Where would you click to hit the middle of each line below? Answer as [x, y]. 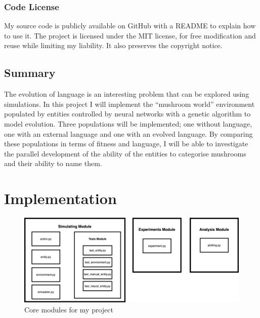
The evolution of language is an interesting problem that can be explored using [127, 94]
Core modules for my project [69, 309]
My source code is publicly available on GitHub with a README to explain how [130, 26]
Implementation [60, 198]
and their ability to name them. [53, 163]
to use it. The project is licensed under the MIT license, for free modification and [130, 35]
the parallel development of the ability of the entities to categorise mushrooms [125, 153]
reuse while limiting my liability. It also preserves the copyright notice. [113, 45]
